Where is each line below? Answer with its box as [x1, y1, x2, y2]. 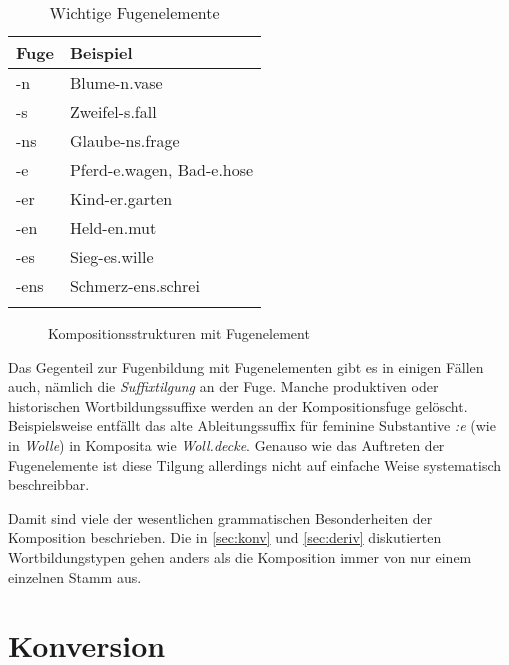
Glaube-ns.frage [69, 129, 180, 152]
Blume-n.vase [69, 71, 163, 94]
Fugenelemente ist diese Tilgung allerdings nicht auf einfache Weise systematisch [8, 454, 502, 475]
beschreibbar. [8, 474, 90, 495]
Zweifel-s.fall [69, 100, 157, 123]
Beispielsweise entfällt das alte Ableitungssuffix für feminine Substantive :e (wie [8, 415, 496, 436]
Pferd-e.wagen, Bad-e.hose [69, 158, 254, 181]
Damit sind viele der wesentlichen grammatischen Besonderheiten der [8, 507, 433, 528]
